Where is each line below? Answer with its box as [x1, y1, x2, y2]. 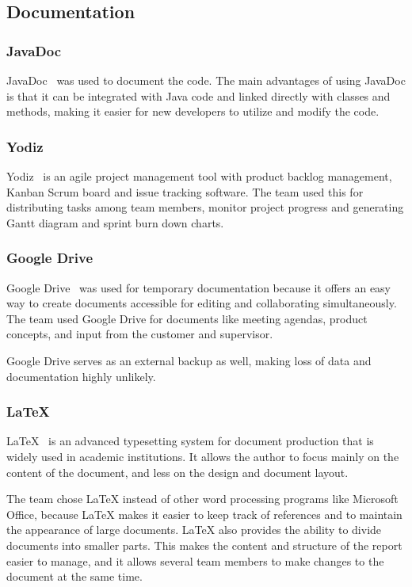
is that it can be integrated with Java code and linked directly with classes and [6, 87, 391, 104]
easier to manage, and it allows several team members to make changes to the [6, 552, 384, 569]
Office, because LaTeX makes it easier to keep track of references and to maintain [6, 505, 402, 522]
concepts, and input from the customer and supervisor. [6, 326, 273, 342]
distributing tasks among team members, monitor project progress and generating [6, 199, 404, 215]
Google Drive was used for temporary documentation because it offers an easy [6, 279, 391, 295]
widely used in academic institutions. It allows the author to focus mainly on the [6, 448, 399, 464]
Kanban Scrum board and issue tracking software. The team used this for [6, 183, 364, 200]
